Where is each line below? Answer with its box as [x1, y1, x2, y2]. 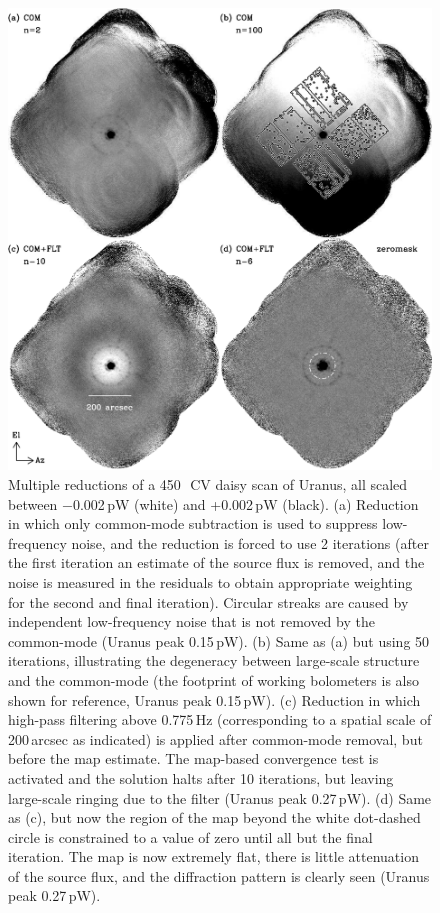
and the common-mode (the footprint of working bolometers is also [8, 669, 420, 690]
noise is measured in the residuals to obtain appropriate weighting [8, 571, 413, 592]
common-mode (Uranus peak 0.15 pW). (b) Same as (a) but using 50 [8, 630, 430, 651]
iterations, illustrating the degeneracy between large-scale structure [8, 650, 420, 671]
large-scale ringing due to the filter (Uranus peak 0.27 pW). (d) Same [8, 787, 432, 808]
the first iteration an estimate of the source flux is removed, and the [8, 552, 425, 573]
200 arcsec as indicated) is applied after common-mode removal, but [8, 728, 423, 749]
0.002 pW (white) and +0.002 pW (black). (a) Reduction [72, 493, 419, 514]
